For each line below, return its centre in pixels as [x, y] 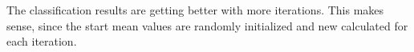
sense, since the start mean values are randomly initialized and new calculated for [207, 25]
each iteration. [42, 41]
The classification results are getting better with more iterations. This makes [195, 10]
